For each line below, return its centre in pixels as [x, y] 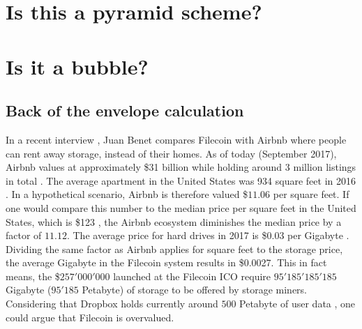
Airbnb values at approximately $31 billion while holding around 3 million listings [181, 167]
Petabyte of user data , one [297, 304]
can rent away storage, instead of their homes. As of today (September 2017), [171, 153]
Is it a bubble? [77, 66]
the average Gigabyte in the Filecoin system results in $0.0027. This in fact [166, 262]
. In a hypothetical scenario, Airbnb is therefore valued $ [127, 194]
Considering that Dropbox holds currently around [112, 304]
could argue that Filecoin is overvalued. [90, 317]
